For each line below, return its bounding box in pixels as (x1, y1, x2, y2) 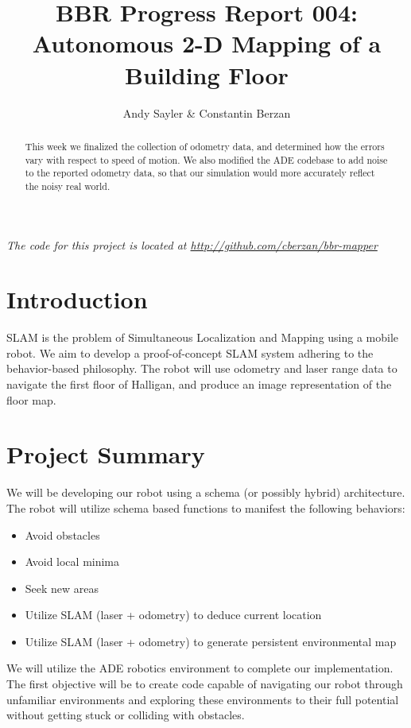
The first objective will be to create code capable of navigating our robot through (6, 676, 403, 692)
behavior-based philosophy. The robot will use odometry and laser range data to (6, 360, 397, 377)
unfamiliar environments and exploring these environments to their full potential (6, 691, 399, 707)
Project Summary (6, 438, 205, 470)
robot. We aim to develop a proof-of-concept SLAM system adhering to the (6, 344, 374, 361)
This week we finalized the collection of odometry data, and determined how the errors (25, 139, 385, 153)
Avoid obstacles (25, 526, 100, 543)
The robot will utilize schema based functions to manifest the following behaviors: (6, 499, 405, 516)
